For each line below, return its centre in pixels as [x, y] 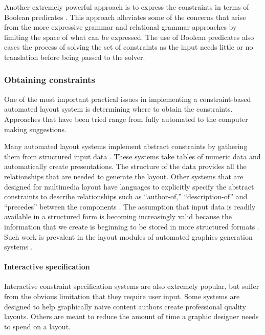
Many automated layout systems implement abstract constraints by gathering [126, 146]
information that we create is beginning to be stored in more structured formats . [132, 226]
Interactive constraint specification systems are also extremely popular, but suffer [132, 286]
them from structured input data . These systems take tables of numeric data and [132, 156]
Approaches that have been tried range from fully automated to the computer [126, 119]
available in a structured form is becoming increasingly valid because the [118, 216]
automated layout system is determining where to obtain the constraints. [118, 109]
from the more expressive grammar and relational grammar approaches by [120, 27]
